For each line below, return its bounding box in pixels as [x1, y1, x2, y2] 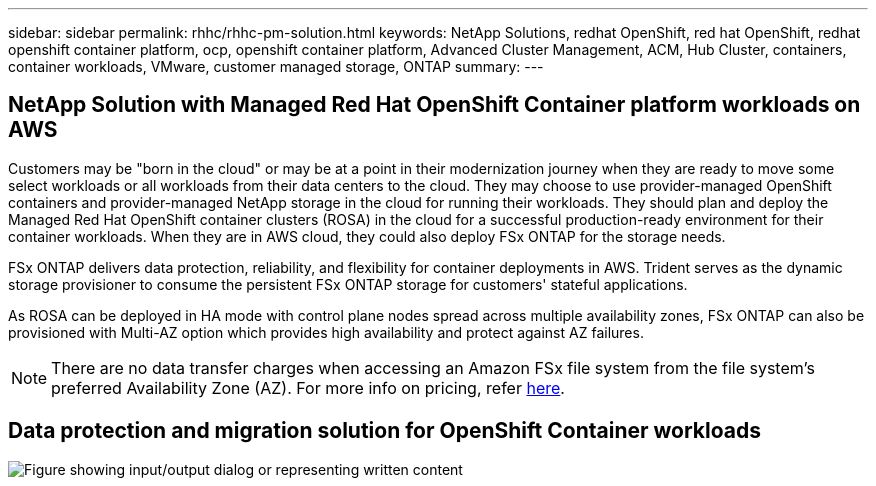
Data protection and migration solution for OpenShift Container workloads [8, 418, 761, 444]
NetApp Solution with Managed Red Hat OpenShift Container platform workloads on [8, 92, 861, 118]
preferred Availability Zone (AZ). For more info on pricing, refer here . [51, 377, 565, 398]
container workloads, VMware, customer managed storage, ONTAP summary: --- [8, 58, 544, 75]
